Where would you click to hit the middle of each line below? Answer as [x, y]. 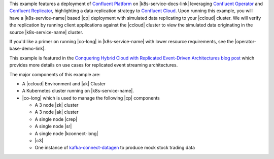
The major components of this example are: [55, 74]
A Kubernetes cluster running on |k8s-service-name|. [78, 91]
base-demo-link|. [27, 49]
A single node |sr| [53, 126]
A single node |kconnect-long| [66, 133]
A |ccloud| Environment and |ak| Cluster [64, 83]
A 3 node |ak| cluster [57, 112]
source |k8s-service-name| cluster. [46, 32]
